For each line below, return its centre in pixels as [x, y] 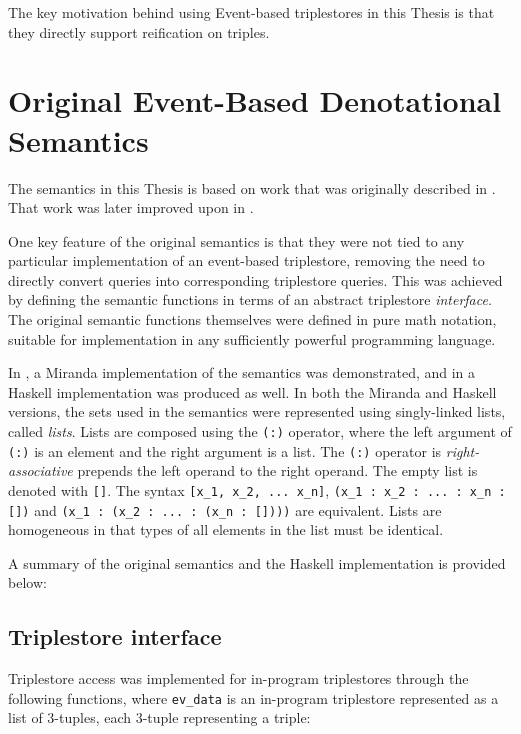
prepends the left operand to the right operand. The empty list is [277, 470]
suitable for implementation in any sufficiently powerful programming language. [252, 338]
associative [40, 470]
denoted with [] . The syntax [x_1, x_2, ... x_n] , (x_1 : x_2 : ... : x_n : [257, 489]
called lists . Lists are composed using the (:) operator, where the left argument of [260, 431]
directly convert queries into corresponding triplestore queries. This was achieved [255, 279]
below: [27, 582]
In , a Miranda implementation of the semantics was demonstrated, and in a [242, 372]
